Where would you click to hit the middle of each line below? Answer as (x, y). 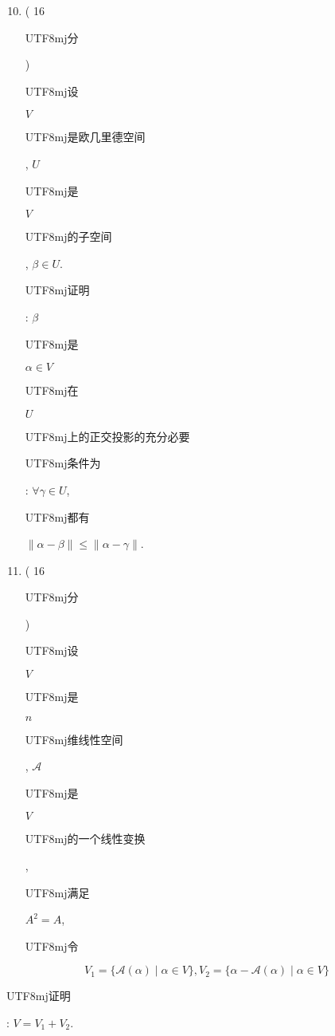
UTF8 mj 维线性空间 (74, 739)
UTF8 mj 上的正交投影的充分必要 (107, 436)
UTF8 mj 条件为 (63, 463)
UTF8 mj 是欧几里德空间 (85, 137)
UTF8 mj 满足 (57, 892)
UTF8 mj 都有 (57, 516)
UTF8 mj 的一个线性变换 (85, 839)
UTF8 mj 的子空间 (68, 236)
